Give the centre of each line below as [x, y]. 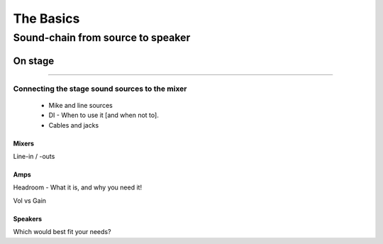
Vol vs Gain [29, 200]
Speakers [28, 218]
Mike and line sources [81, 105]
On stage [34, 61]
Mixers [24, 143]
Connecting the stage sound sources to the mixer [100, 89]
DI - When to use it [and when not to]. [104, 115]
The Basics [46, 18]
